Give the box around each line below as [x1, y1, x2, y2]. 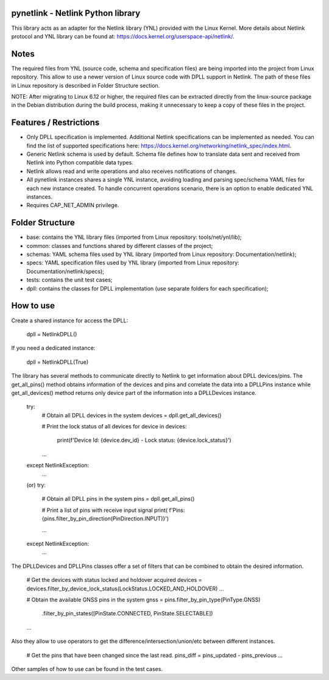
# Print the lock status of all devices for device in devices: [41, 423, 187, 430]
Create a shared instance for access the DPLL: [11, 317, 128, 324]
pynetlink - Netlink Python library [11, 8, 141, 18]
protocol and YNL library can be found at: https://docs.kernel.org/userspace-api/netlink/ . [11, 32, 235, 40]
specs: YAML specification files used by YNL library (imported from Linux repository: [26, 259, 240, 266]
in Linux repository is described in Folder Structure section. [11, 82, 160, 89]
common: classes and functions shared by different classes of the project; [26, 242, 213, 249]
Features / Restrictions [11, 118, 100, 128]
